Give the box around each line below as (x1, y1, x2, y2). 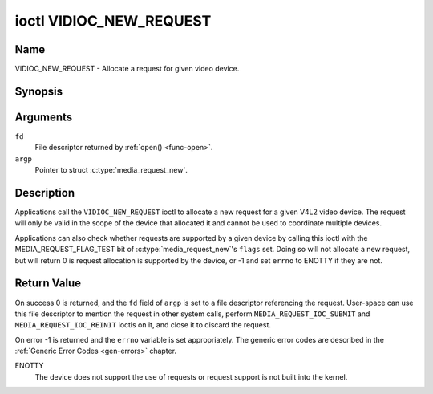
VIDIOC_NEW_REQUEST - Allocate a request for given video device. (14, 64, 240, 74)
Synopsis (14, 84, 63, 98)
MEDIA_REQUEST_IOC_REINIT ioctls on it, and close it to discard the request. (14, 320, 272, 330)
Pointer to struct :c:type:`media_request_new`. (34, 165, 188, 175)
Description (14, 185, 75, 200)
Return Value (14, 277, 82, 290)
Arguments (14, 110, 73, 124)
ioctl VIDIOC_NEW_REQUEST (14, 12, 212, 30)
